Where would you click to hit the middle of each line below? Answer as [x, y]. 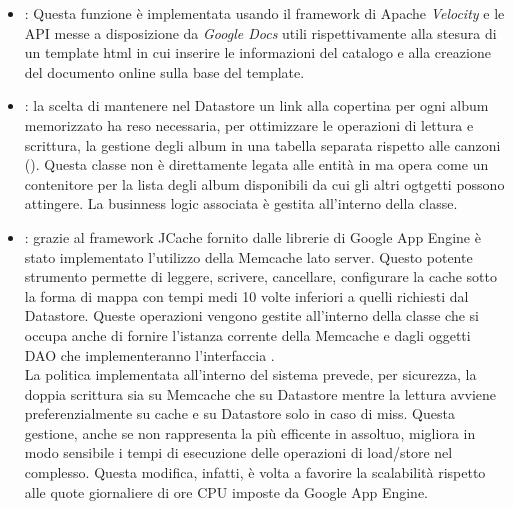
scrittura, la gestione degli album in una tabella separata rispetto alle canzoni [262, 144]
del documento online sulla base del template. [164, 71]
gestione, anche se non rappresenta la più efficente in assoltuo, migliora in [250, 432]
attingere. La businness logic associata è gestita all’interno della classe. [241, 203]
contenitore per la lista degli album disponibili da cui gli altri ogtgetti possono [264, 183]
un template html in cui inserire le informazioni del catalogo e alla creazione [257, 52]
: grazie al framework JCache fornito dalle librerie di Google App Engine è [252, 236]
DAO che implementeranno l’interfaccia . [149, 354]
